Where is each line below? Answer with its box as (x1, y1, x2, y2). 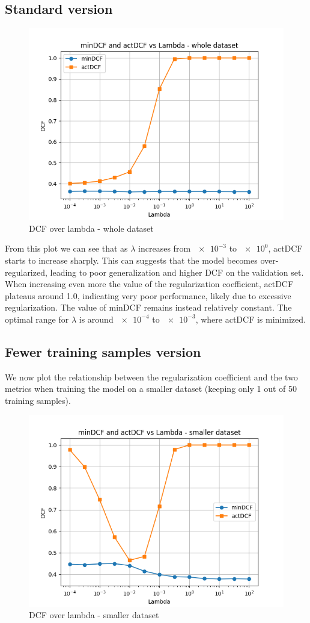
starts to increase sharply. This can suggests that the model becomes (5, 253, 258, 266)
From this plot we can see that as (5, 242, 128, 255)
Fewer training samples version (5, 342, 201, 361)
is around (79, 312, 114, 325)
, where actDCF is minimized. (195, 312, 306, 325)
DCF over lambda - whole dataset (29, 222, 154, 234)
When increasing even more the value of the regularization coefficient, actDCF (5, 277, 294, 290)
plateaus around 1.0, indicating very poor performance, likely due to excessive (5, 289, 291, 302)
